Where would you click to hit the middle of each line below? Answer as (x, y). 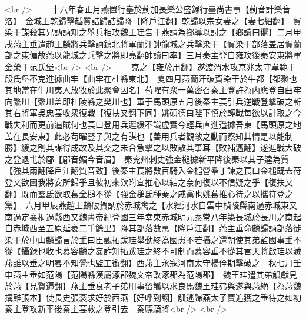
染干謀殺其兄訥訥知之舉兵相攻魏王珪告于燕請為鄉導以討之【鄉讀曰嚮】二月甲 (153, 32)
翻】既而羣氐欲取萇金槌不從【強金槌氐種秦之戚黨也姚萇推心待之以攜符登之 (149, 193)
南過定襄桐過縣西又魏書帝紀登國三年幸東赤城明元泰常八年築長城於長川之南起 (153, 216)
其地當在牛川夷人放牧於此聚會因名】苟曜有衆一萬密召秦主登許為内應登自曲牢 (153, 90)
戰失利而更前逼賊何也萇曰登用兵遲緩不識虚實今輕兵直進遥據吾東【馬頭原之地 (153, 124)
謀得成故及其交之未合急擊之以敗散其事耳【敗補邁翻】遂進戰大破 (177, 147)
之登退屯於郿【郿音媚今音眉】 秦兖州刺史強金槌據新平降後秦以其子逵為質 (147, 159)
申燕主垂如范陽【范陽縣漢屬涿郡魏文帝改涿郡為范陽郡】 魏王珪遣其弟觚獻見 (151, 274)
